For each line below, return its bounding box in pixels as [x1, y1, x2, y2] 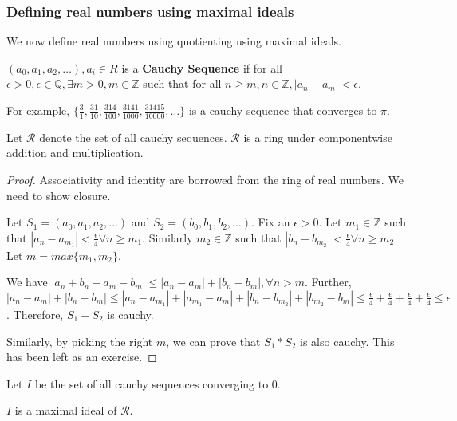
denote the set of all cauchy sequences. [39, 128, 227, 145]
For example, [6, 102, 70, 118]
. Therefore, [6, 305, 64, 322]
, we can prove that [166, 332, 261, 349]
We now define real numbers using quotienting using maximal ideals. [6, 33, 342, 49]
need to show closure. [6, 187, 111, 203]
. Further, [305, 273, 352, 290]
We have [6, 273, 48, 290]
